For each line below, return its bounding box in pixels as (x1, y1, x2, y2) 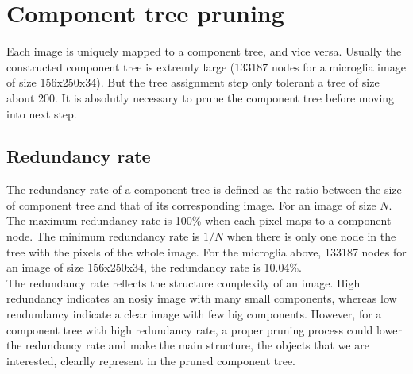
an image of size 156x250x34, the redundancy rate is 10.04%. (6, 259, 302, 276)
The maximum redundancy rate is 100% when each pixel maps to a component (6, 212, 392, 229)
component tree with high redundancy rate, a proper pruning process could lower (6, 321, 402, 337)
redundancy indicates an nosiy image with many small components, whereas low (6, 290, 397, 307)
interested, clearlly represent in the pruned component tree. (6, 352, 295, 368)
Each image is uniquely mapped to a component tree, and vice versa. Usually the (6, 43, 402, 60)
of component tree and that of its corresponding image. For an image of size (6, 196, 376, 213)
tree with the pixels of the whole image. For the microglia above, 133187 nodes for (6, 243, 407, 260)
